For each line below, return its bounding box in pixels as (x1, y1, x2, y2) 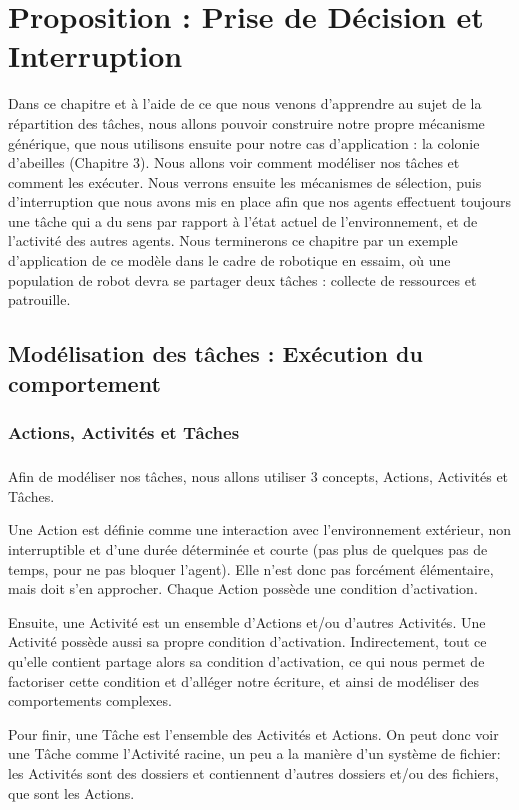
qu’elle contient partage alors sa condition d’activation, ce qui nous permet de (8, 650, 485, 671)
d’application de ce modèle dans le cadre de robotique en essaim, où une (8, 250, 451, 271)
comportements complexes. (8, 690, 172, 711)
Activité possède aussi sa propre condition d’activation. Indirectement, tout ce (8, 631, 487, 652)
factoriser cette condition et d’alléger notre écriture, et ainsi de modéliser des (8, 670, 480, 691)
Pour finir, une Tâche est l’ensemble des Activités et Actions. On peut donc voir (8, 723, 499, 744)
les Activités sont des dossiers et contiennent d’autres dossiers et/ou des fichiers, (8, 762, 499, 783)
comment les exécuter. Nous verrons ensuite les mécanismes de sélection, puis (8, 171, 482, 192)
